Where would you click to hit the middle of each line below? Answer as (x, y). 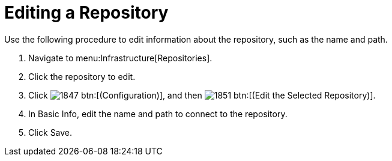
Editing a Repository (86, 13)
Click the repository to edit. (82, 76)
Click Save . (50, 132)
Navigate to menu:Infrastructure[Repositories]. (120, 58)
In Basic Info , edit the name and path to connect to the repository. (158, 114)
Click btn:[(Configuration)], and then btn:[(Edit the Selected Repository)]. (202, 95)
